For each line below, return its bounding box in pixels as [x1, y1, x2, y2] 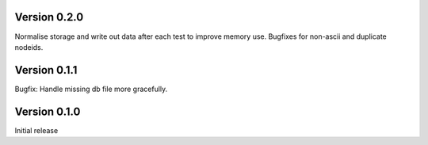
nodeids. [14, 42, 44, 52]
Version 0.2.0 [14, 10, 84, 24]
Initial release [14, 125, 59, 135]
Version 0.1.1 [14, 63, 78, 77]
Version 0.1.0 [14, 105, 81, 118]
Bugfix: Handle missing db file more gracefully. [14, 84, 168, 93]
